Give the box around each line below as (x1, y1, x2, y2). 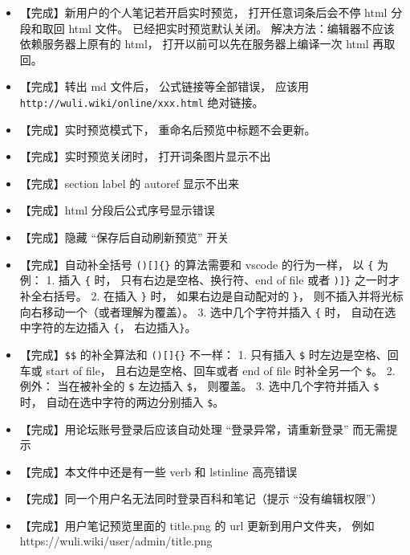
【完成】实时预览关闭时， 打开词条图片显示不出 (19, 148, 271, 165)
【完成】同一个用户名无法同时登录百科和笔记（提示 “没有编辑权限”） (19, 490, 383, 507)
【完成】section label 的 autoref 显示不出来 (19, 174, 239, 191)
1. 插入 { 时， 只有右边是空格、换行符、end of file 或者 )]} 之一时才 (46, 271, 400, 288)
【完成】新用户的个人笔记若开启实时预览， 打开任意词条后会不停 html (19, 4, 388, 20)
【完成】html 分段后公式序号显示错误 (19, 202, 215, 218)
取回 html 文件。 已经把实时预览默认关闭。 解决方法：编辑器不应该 (42, 19, 395, 36)
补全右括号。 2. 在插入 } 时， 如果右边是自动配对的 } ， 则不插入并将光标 (19, 287, 404, 304)
